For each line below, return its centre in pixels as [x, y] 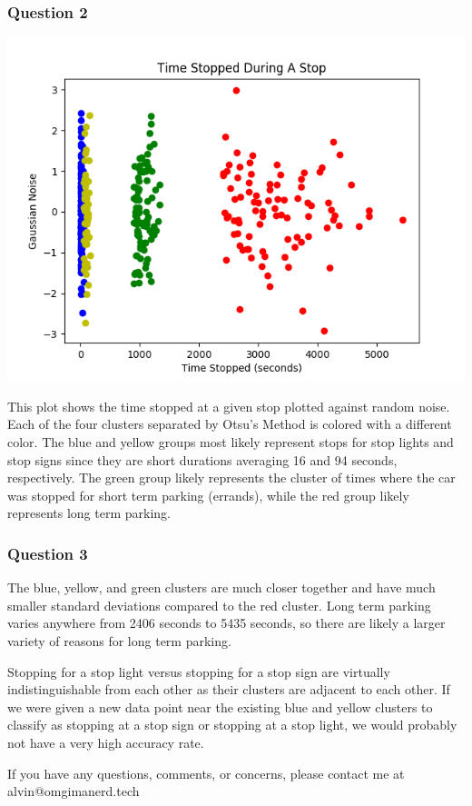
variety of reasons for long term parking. [119, 640]
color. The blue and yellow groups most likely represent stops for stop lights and [231, 442]
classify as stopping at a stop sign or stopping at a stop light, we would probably [232, 725]
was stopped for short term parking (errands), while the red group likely [208, 495]
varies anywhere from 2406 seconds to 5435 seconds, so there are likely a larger [226, 623]
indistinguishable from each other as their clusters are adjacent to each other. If [229, 689]
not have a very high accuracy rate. [106, 742]
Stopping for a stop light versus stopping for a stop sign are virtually [199, 671]
